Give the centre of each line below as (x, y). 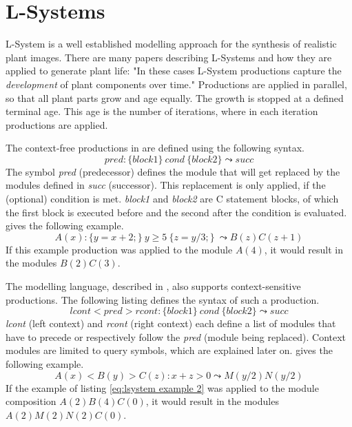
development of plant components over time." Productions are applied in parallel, (176, 84)
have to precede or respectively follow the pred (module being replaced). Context (176, 336)
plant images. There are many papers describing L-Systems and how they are (169, 57)
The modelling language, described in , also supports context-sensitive (153, 286)
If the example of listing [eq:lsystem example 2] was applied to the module (162, 387)
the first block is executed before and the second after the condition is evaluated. (176, 212)
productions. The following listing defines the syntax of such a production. (163, 299)
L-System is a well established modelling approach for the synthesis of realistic (171, 44)
